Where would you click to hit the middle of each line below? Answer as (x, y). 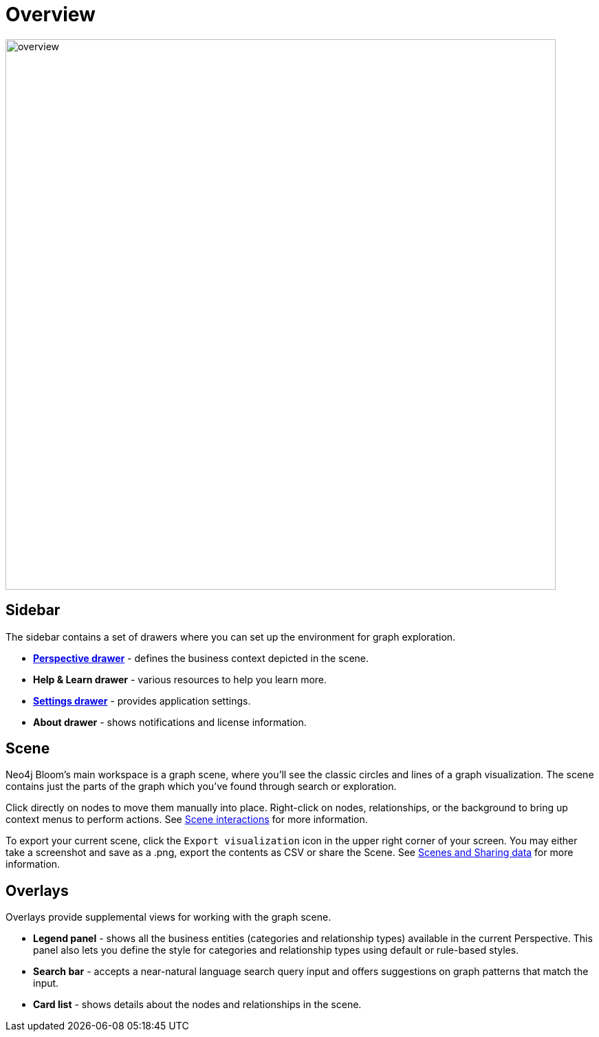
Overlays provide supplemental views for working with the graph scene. (168, 917)
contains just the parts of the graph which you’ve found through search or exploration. (201, 787)
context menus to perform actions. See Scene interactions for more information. (187, 820)
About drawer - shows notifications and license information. (170, 722)
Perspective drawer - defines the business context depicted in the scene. (201, 658)
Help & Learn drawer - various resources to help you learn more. (180, 679)
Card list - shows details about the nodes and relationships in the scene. (197, 1005)
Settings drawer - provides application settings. (142, 701)
